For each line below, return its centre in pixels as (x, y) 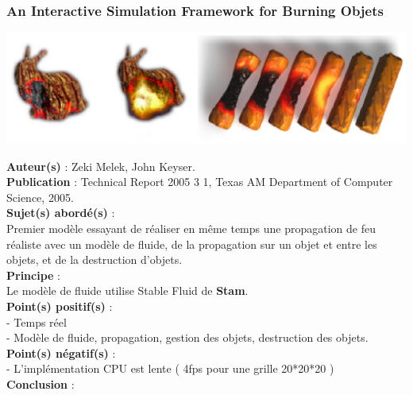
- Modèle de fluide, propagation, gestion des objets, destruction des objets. (187, 337)
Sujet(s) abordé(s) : (61, 213)
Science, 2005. (40, 197)
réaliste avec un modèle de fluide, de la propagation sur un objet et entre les (192, 244)
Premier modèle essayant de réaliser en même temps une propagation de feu (191, 228)
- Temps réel (37, 321)
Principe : (34, 275)
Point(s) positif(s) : (60, 306)
